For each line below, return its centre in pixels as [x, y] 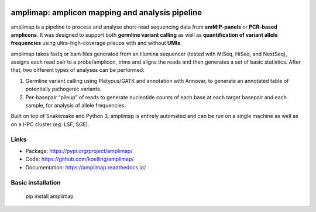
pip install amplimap [49, 196]
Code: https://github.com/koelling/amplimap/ [80, 159]
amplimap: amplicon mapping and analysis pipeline [106, 13]
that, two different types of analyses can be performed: [78, 70]
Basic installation [36, 182]
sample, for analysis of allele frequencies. [75, 106]
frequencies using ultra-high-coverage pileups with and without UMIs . [96, 43]
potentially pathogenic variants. [63, 89]
